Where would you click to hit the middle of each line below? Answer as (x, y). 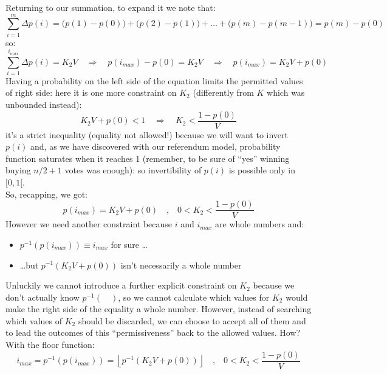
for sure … (129, 244)
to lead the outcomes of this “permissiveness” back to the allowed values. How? (153, 332)
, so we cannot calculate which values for (194, 297)
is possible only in (262, 170)
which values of (34, 320)
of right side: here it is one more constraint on (91, 92)
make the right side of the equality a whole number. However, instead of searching (159, 309)
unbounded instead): (44, 105)
